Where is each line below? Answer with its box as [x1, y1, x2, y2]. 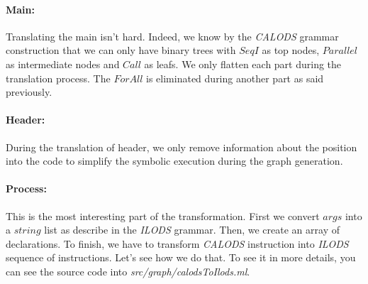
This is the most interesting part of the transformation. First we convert [6, 208, 320, 223]
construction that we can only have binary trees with [6, 43, 236, 58]
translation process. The [6, 70, 111, 85]
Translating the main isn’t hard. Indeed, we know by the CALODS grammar [6, 28, 339, 43]
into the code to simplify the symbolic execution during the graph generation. [6, 153, 343, 168]
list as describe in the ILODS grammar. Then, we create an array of [44, 222, 340, 237]
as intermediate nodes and [6, 56, 120, 71]
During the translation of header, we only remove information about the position [6, 139, 357, 154]
